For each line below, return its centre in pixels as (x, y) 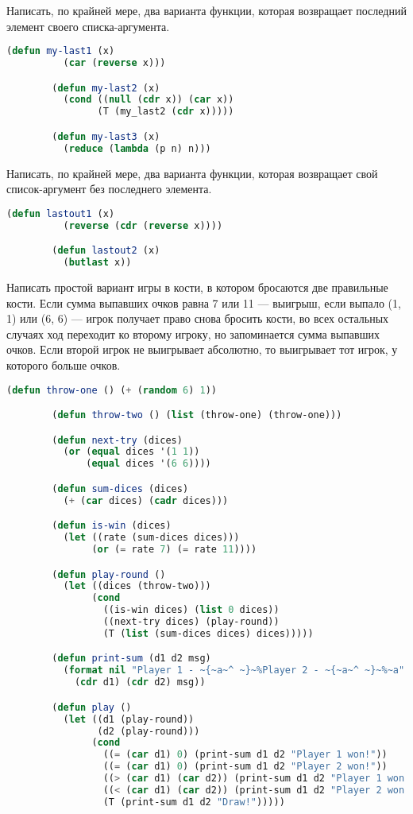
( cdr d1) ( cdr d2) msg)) (140, 682)
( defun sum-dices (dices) (120, 488)
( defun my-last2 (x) (106, 88)
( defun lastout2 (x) (106, 251)
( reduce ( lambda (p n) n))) (137, 148)
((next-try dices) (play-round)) (191, 622)
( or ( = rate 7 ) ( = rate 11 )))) (174, 550)
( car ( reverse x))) (114, 63)
